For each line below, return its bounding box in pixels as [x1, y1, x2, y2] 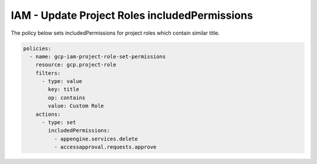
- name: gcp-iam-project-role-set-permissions [29, 53, 166, 60]
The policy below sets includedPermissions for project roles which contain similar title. [11, 29, 220, 36]
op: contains [48, 94, 86, 101]
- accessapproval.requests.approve [53, 144, 157, 150]
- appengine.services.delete [53, 135, 138, 142]
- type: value [42, 78, 82, 85]
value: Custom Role [48, 103, 104, 109]
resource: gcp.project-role [35, 62, 117, 68]
